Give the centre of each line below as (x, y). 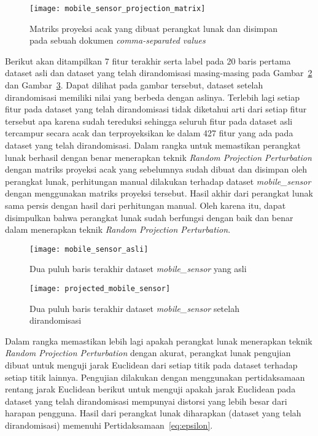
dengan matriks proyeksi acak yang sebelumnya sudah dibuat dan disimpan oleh (156, 169)
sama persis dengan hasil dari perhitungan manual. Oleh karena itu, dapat (145, 205)
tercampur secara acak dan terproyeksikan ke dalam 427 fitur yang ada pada (149, 133)
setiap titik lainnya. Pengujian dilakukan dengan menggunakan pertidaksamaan (155, 377)
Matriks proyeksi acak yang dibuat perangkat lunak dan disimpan (154, 28)
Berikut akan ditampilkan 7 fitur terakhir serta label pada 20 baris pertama (148, 60)
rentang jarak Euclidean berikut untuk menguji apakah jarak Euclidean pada (150, 389)
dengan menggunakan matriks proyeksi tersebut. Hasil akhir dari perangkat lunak (159, 193)
